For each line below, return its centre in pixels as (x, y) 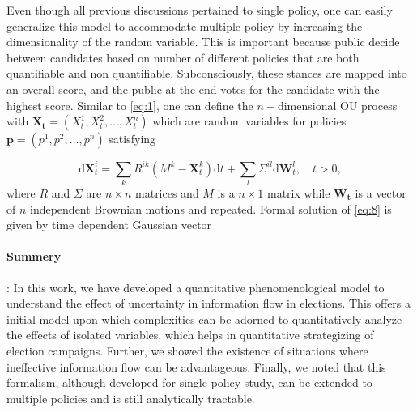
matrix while (298, 192)
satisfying (132, 139)
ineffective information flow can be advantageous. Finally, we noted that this (196, 366)
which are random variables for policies (249, 121)
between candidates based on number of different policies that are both (183, 57)
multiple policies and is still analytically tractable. (131, 398)
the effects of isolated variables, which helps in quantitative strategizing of (190, 335)
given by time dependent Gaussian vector (109, 225)
